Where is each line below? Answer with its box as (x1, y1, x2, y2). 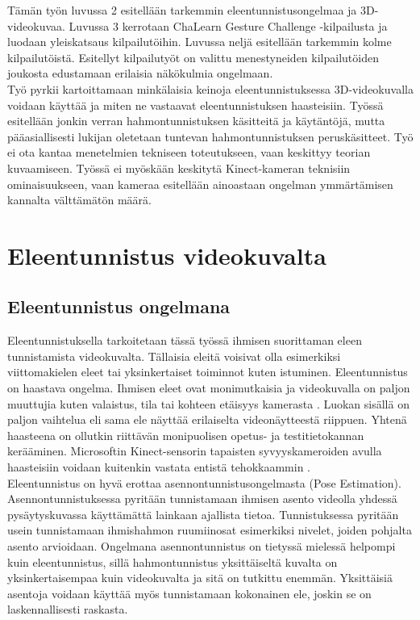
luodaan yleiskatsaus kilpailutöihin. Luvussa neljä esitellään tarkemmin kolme (7, 33, 392, 50)
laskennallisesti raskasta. (7, 601, 128, 618)
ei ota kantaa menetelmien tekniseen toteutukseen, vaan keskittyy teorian (7, 144, 371, 161)
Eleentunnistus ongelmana (7, 294, 231, 319)
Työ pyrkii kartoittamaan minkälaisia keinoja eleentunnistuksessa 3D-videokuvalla (7, 80, 414, 97)
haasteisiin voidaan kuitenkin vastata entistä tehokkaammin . (7, 459, 311, 475)
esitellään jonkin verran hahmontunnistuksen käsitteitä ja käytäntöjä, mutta (7, 112, 385, 129)
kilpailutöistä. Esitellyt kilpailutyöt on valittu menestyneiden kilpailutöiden (7, 48, 379, 65)
